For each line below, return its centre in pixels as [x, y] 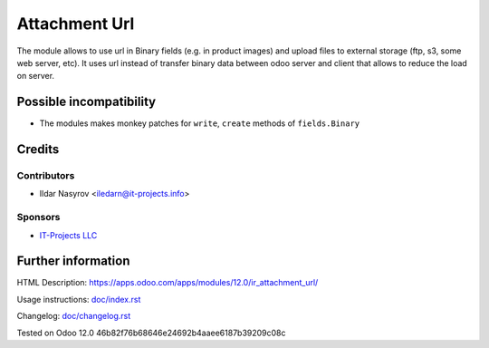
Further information [73, 261]
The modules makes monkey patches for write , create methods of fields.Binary [200, 123]
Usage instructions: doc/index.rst [79, 299]
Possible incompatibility [86, 102]
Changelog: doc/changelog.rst [74, 316]
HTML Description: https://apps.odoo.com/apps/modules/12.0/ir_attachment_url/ [168, 283]
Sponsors [38, 217]
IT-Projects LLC [68, 235]
